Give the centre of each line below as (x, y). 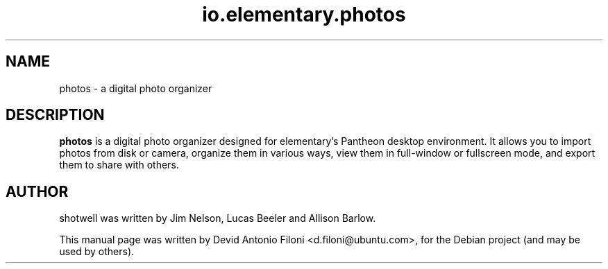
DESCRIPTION (55, 115)
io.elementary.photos (304, 15)
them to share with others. (119, 165)
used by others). (97, 252)
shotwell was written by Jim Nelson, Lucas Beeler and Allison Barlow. (218, 218)
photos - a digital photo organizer (136, 88)
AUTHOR (37, 191)
